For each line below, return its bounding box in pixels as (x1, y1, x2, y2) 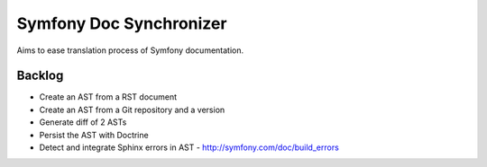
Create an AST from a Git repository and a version (39, 104, 225, 115)
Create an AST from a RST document (39, 92, 178, 102)
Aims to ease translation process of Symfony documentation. (16, 45, 244, 56)
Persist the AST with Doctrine (39, 129, 149, 140)
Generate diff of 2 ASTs (39, 117, 127, 127)
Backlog (16, 68, 64, 83)
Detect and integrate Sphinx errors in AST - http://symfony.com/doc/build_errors (39, 142, 340, 153)
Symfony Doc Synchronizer (16, 13, 227, 33)
